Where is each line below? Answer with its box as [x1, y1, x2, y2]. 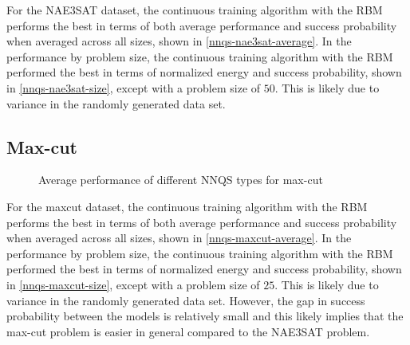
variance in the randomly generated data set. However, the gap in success [6, 292, 365, 308]
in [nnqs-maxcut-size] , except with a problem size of [6, 276, 260, 292]
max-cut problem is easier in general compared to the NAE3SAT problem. [6, 323, 370, 339]
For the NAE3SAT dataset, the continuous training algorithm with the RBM [6, 2, 383, 18]
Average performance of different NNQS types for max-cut [38, 171, 323, 188]
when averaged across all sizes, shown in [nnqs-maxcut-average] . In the [6, 229, 352, 246]
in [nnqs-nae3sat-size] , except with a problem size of [6, 79, 261, 96]
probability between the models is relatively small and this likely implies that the [6, 308, 404, 324]
